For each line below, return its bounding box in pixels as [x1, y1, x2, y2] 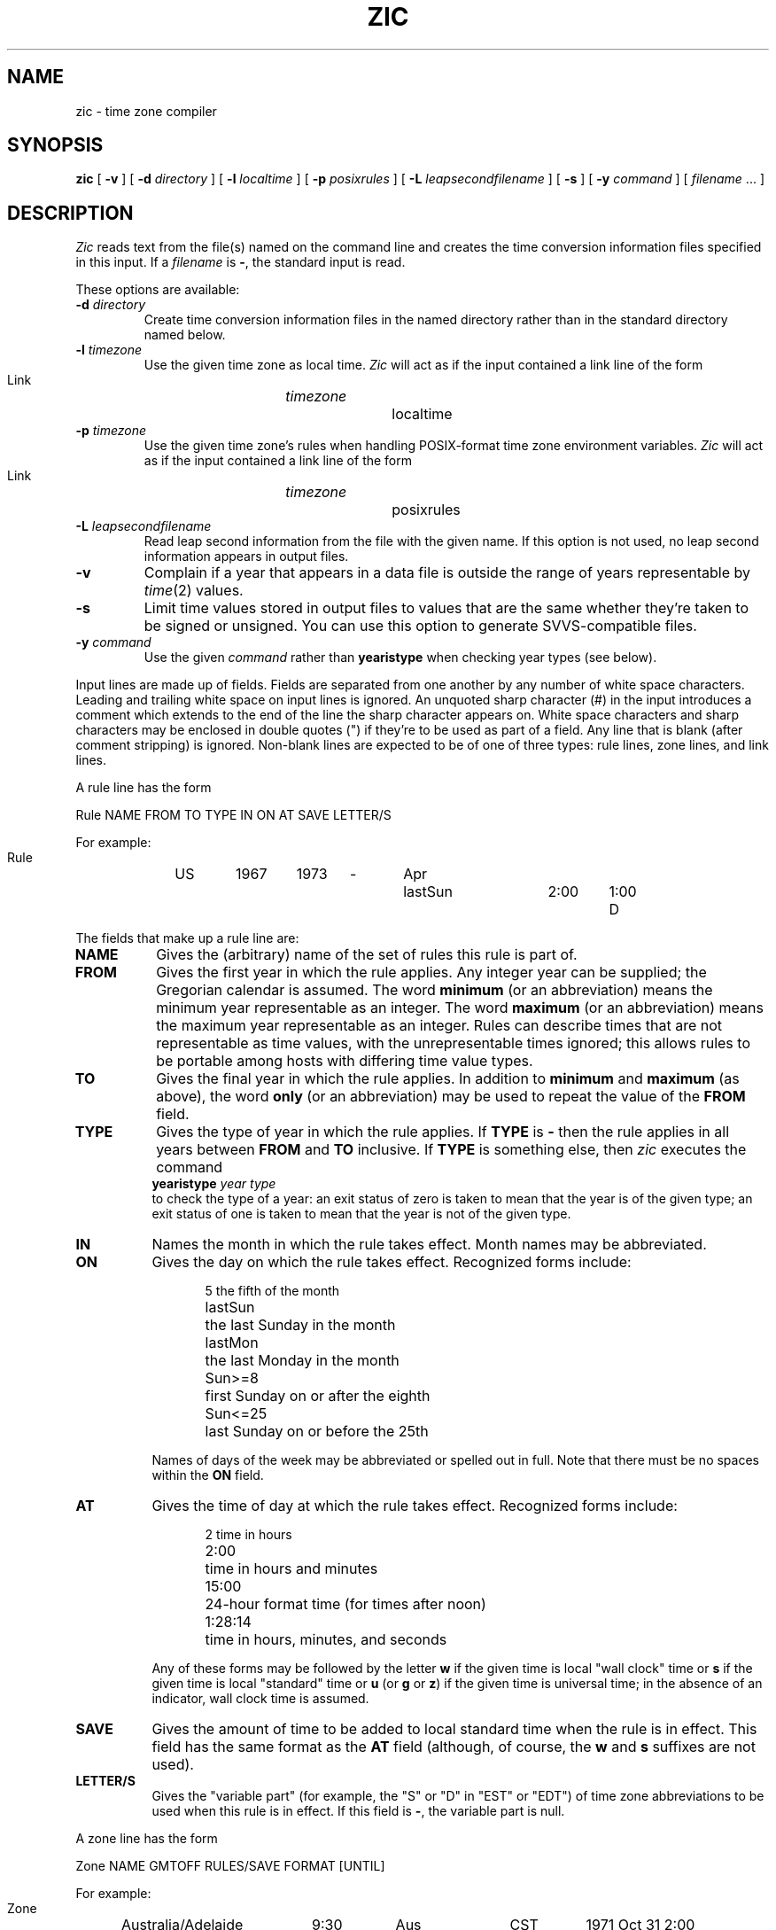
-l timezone [75, 342, 143, 358]
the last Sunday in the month [205, 1316, 396, 1335]
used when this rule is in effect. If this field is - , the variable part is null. [151, 1803, 565, 1819]
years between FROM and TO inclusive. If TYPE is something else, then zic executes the [156, 1140, 747, 1159]
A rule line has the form [75, 780, 212, 796]
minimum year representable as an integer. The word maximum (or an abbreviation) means [156, 999, 764, 1017]
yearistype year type [151, 1176, 276, 1192]
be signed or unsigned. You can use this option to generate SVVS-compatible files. [144, 617, 697, 635]
